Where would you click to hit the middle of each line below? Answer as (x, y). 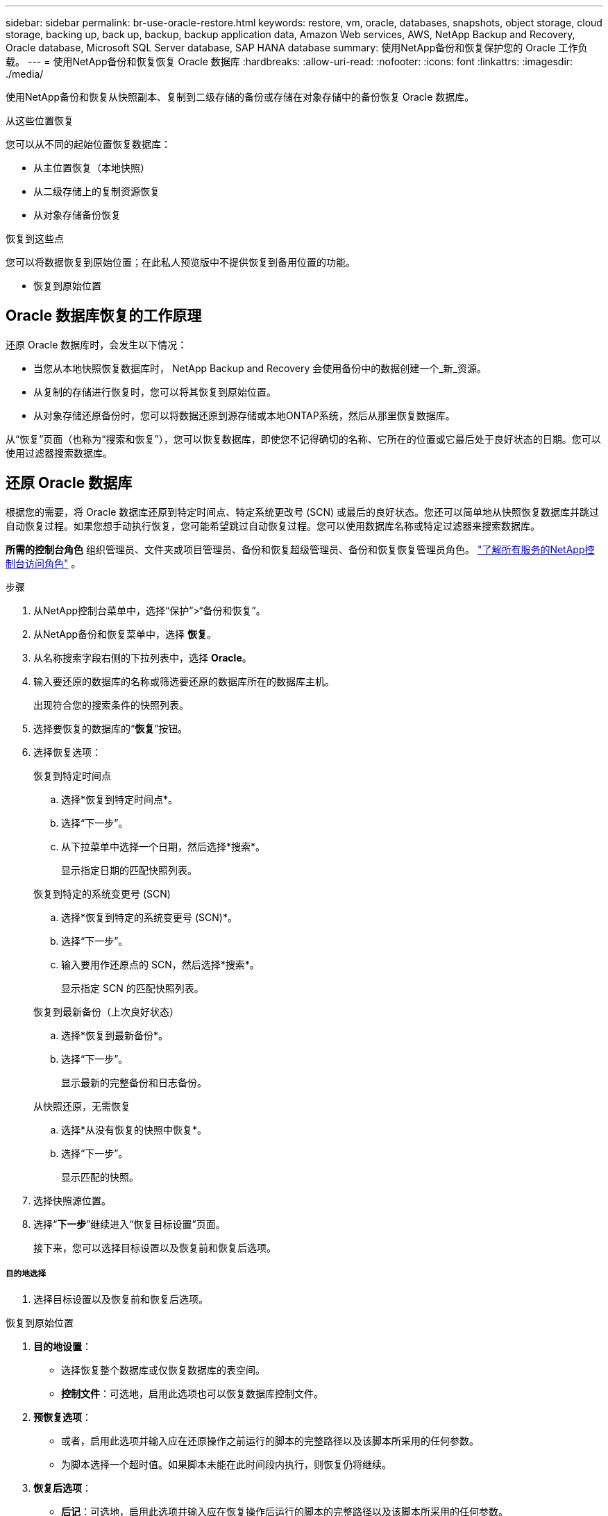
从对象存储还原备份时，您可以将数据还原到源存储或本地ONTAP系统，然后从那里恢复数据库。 (244, 415)
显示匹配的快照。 (100, 1177)
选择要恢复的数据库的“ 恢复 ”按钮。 (111, 728)
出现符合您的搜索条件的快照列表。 (111, 705)
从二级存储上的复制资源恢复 (96, 191)
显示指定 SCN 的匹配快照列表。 (133, 988)
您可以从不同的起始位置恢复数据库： (88, 144)
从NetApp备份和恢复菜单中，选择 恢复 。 (125, 634)
